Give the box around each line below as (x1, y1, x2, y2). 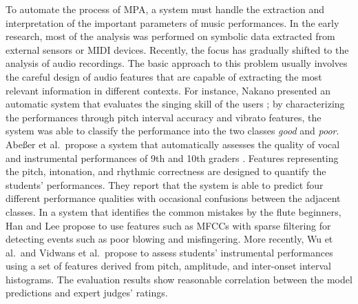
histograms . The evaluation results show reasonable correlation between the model (6, 272, 352, 286)
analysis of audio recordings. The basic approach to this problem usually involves (6, 56, 348, 70)
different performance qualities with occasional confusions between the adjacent (6, 191, 341, 205)
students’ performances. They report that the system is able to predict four (6, 177, 324, 192)
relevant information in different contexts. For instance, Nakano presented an (6, 83, 330, 97)
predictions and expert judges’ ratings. (6, 285, 168, 300)
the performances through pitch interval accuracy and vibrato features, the (6, 110, 322, 124)
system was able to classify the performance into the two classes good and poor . (6, 123, 339, 138)
